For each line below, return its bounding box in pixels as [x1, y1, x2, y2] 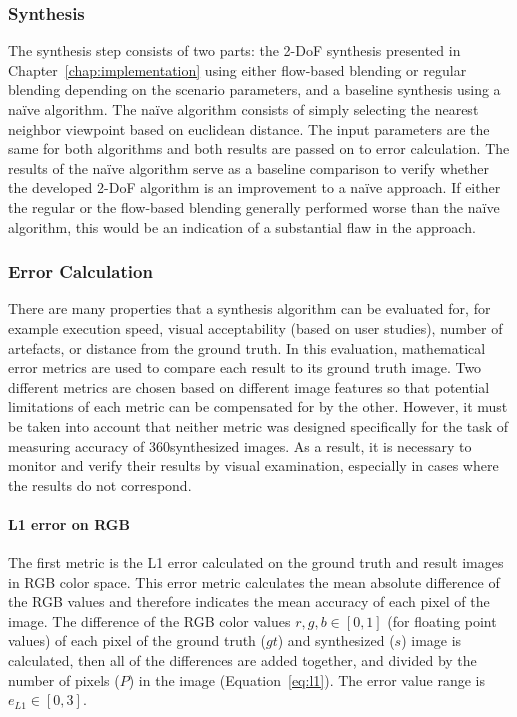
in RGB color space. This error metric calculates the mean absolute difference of [8, 571, 500, 592]
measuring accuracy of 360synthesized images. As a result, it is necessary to [8, 435, 472, 456]
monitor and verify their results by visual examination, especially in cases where [8, 455, 499, 476]
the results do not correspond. [8, 474, 192, 495]
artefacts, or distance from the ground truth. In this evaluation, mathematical [8, 337, 486, 358]
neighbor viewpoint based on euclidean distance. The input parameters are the [8, 118, 490, 139]
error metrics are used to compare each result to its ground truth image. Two [8, 357, 482, 378]
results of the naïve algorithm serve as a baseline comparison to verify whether [8, 157, 489, 178]
